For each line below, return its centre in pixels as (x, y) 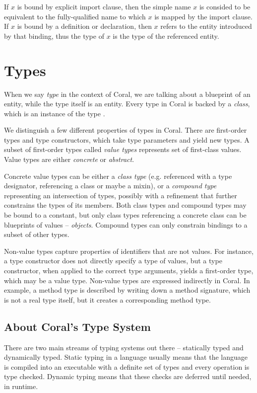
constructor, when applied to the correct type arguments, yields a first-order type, (129, 270)
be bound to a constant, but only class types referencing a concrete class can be (125, 215)
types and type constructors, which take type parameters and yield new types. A (127, 139)
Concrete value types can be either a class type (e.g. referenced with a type (118, 176)
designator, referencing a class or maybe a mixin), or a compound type (110, 186)
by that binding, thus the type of (54, 36)
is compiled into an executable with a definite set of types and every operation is (127, 366)
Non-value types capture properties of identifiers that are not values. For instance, (129, 251)
